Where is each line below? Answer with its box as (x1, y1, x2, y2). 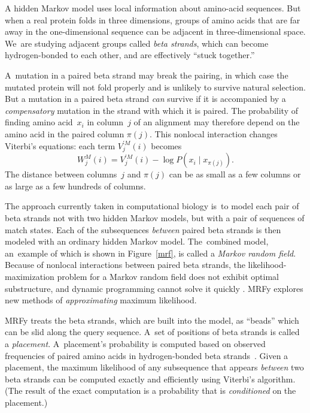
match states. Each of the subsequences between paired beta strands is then (5, 223, 281, 236)
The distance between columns (5, 168, 117, 180)
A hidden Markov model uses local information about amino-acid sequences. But (5, 2, 301, 14)
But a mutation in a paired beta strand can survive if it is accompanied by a (5, 92, 286, 105)
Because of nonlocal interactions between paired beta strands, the (5, 258, 245, 271)
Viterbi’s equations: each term (5, 139, 116, 152)
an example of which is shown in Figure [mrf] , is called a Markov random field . (5, 246, 296, 259)
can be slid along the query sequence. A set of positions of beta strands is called (5, 325, 300, 338)
